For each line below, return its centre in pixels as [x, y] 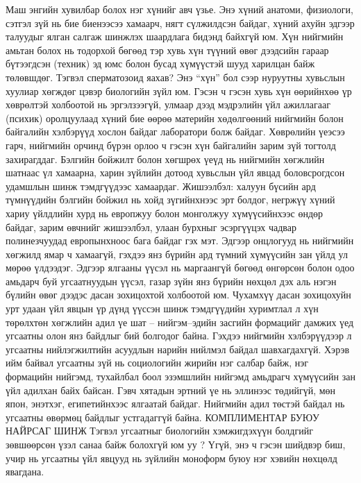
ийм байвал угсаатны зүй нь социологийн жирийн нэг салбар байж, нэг [157, 363]
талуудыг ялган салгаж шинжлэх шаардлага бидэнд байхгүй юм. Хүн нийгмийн [175, 36]
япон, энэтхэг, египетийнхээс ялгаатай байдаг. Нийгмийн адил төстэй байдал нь [175, 404]
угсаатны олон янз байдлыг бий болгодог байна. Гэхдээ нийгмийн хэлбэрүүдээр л [179, 336]
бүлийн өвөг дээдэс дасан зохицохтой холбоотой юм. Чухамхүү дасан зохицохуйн [178, 295]
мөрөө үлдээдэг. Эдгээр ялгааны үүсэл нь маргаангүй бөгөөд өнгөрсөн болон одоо [180, 268]
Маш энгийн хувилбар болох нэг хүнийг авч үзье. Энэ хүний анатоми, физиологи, [179, 9]
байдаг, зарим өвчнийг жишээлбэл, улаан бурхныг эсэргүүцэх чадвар [151, 227]
